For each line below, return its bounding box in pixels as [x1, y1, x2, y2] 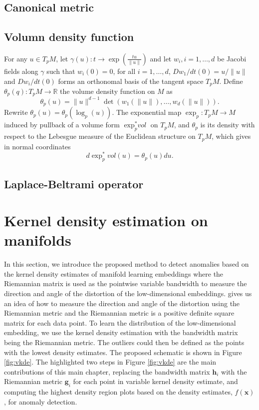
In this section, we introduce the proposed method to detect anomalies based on [4, 259, 249, 269]
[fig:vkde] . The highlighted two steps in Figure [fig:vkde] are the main [4, 357, 217, 367]
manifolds [4, 230, 71, 250]
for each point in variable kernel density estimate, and [73, 376, 238, 387]
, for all [113, 65, 136, 76]
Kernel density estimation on [4, 210, 208, 231]
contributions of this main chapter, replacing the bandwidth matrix [4, 366, 210, 377]
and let [150, 53, 172, 63]
